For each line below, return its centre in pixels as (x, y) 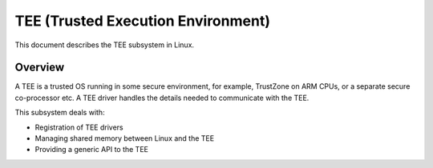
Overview (40, 68)
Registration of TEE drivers (79, 127)
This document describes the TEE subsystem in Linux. (105, 45)
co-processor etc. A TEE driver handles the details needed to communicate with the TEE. (162, 98)
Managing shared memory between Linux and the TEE (125, 138)
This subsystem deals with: (60, 113)
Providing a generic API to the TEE (91, 150)
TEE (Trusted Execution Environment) (142, 21)
